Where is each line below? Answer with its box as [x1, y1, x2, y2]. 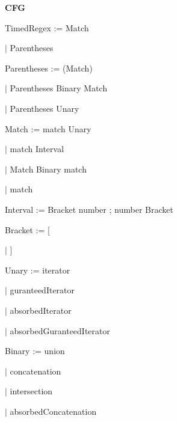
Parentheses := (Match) [5, 61, 93, 74]
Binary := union [5, 344, 65, 357]
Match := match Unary [5, 122, 91, 135]
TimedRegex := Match [5, 21, 89, 34]
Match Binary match [10, 162, 87, 175]
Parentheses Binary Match [10, 82, 108, 94]
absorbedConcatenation [10, 405, 97, 417]
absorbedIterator [10, 304, 72, 316]
